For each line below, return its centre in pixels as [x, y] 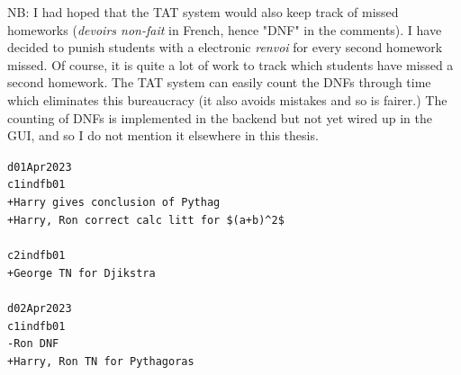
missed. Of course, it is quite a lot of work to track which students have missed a [230, 64]
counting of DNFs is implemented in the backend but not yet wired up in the [220, 117]
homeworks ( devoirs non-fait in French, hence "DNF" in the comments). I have [225, 29]
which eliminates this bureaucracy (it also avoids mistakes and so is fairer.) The [227, 99]
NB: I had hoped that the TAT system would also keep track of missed [203, 12]
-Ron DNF [33, 344]
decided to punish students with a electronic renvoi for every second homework [225, 47]
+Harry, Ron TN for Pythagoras [101, 361]
